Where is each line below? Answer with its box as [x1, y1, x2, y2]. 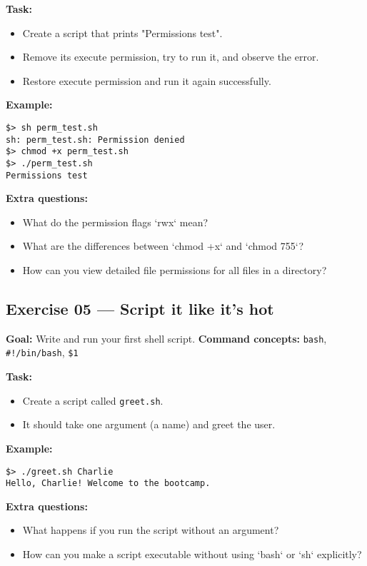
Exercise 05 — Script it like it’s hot [6, 298, 274, 320]
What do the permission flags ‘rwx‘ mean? [22, 214, 208, 229]
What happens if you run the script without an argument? [22, 522, 279, 537]
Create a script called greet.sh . [22, 393, 164, 408]
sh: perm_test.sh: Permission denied [6, 134, 185, 145]
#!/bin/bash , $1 [6, 345, 79, 360]
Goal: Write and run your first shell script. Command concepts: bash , [6, 330, 327, 345]
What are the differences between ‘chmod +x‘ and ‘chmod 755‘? [22, 238, 304, 253]
